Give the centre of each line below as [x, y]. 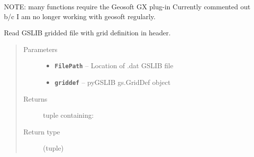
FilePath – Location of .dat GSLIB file [114, 65]
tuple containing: [68, 115]
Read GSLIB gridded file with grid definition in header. [87, 33]
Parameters [40, 49]
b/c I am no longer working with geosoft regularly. [80, 16]
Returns [35, 98]
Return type [42, 131]
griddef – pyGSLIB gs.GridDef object [113, 82]
